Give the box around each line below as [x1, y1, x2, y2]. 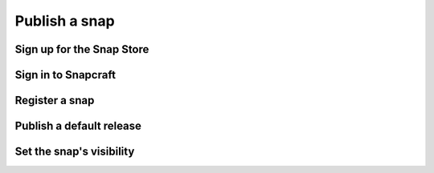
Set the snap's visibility [14, 145, 135, 159]
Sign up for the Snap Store [14, 42, 149, 56]
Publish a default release [14, 119, 142, 133]
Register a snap [14, 94, 95, 107]
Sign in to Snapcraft [14, 68, 117, 82]
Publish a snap [14, 12, 116, 30]
